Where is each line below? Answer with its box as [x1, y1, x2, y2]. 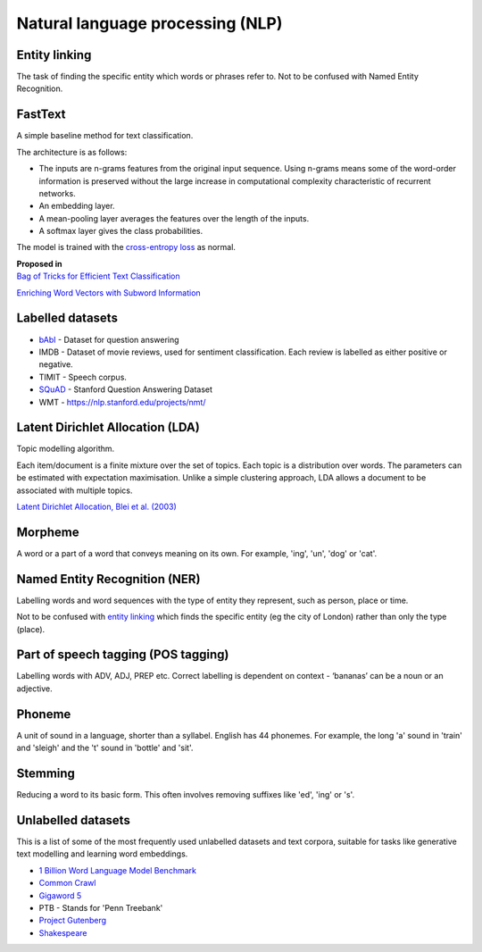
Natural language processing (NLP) [16, 13, 283, 33]
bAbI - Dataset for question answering [38, 334, 179, 345]
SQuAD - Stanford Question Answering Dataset [38, 384, 213, 395]
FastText [16, 107, 66, 122]
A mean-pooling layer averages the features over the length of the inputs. [38, 213, 310, 223]
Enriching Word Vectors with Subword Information [16, 287, 201, 298]
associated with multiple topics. [16, 485, 133, 496]
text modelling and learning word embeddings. [16, 848, 188, 859]
